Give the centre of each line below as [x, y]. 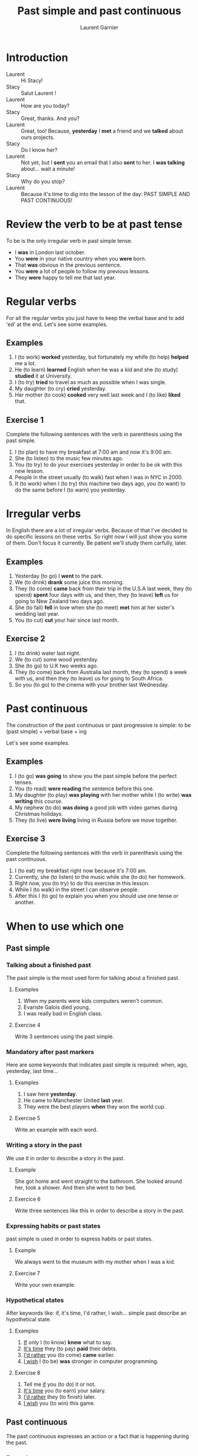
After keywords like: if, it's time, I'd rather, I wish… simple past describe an [97, 1313]
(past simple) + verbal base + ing [46, 731]
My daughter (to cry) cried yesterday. [61, 389]
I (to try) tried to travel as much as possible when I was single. [90, 382]
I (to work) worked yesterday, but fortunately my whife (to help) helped [102, 357]
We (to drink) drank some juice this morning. [69, 582]
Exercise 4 [27, 1025]
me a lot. [25, 363]
